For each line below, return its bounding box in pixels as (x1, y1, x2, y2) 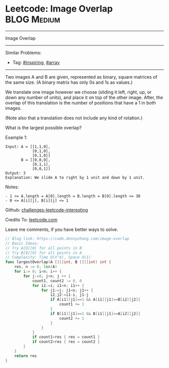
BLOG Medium (5, 14, 60, 25)
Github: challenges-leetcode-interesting (5, 207, 88, 213)
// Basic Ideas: (5, 240, 39, 246)
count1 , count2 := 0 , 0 (32, 278, 82, 283)
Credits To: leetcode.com (5, 216, 58, 222)
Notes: (5, 183, 19, 190)
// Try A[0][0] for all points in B (5, 246, 82, 251)
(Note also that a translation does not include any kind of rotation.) (5, 114, 143, 121)
